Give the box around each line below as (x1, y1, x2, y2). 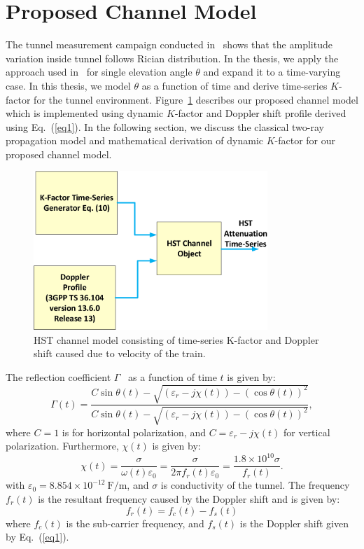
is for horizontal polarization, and (62, 424, 206, 439)
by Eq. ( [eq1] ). (6, 529, 69, 544)
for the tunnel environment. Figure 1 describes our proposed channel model (34, 92, 358, 106)
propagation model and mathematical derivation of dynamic (6, 133, 264, 148)
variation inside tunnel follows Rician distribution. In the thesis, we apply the (6, 50, 339, 65)
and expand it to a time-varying (203, 64, 341, 79)
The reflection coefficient (6, 370, 111, 384)
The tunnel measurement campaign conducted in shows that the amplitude (6, 37, 332, 52)
